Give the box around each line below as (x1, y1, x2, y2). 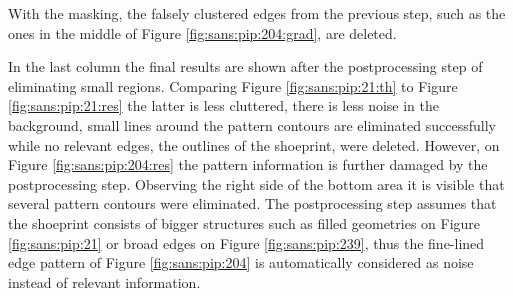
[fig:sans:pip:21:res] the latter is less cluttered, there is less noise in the (8, 95, 440, 116)
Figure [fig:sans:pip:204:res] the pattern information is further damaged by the (8, 154, 488, 175)
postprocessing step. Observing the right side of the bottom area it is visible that (8, 173, 505, 194)
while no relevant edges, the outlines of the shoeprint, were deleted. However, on (8, 134, 500, 155)
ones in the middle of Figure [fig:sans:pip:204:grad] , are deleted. (8, 22, 397, 43)
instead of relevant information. (8, 271, 201, 292)
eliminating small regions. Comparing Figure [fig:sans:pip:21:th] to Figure (8, 75, 458, 96)
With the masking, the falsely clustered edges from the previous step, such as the (8, 3, 506, 23)
